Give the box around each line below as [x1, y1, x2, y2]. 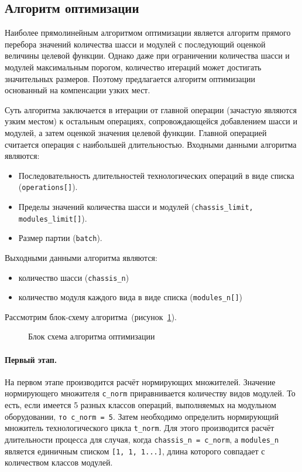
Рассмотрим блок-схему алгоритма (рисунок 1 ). [5, 310, 177, 322]
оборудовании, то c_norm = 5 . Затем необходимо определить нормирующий [5, 410, 279, 422]
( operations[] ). [18, 181, 78, 193]
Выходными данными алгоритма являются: [5, 251, 157, 263]
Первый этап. [5, 353, 57, 365]
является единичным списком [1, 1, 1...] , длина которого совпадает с [5, 444, 265, 457]
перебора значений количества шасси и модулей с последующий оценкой [5, 38, 266, 50]
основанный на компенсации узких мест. [5, 84, 150, 96]
